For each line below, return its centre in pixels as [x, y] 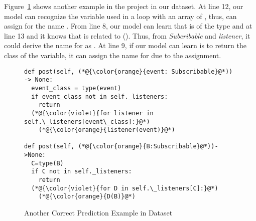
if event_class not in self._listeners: [100, 96]
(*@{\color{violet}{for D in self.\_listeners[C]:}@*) [125, 188]
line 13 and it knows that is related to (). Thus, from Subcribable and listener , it [127, 35]
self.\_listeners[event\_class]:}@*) [87, 122]
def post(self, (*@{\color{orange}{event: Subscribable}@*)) [129, 71]
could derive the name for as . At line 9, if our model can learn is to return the [125, 45]
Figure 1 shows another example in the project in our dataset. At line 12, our [124, 6]
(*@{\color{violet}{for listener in [92, 113]
